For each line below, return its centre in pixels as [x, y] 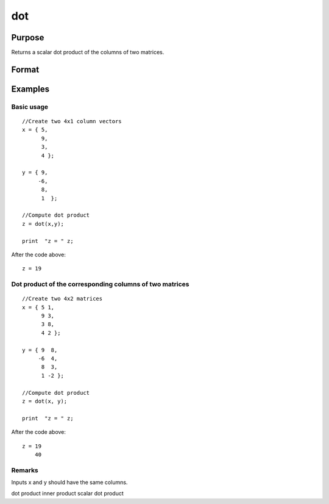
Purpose [28, 38]
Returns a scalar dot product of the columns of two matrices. [88, 52]
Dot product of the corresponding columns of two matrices [100, 284]
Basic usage [30, 107]
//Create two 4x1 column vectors [72, 121]
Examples [30, 89]
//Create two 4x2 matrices [62, 299]
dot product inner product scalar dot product [68, 494]
